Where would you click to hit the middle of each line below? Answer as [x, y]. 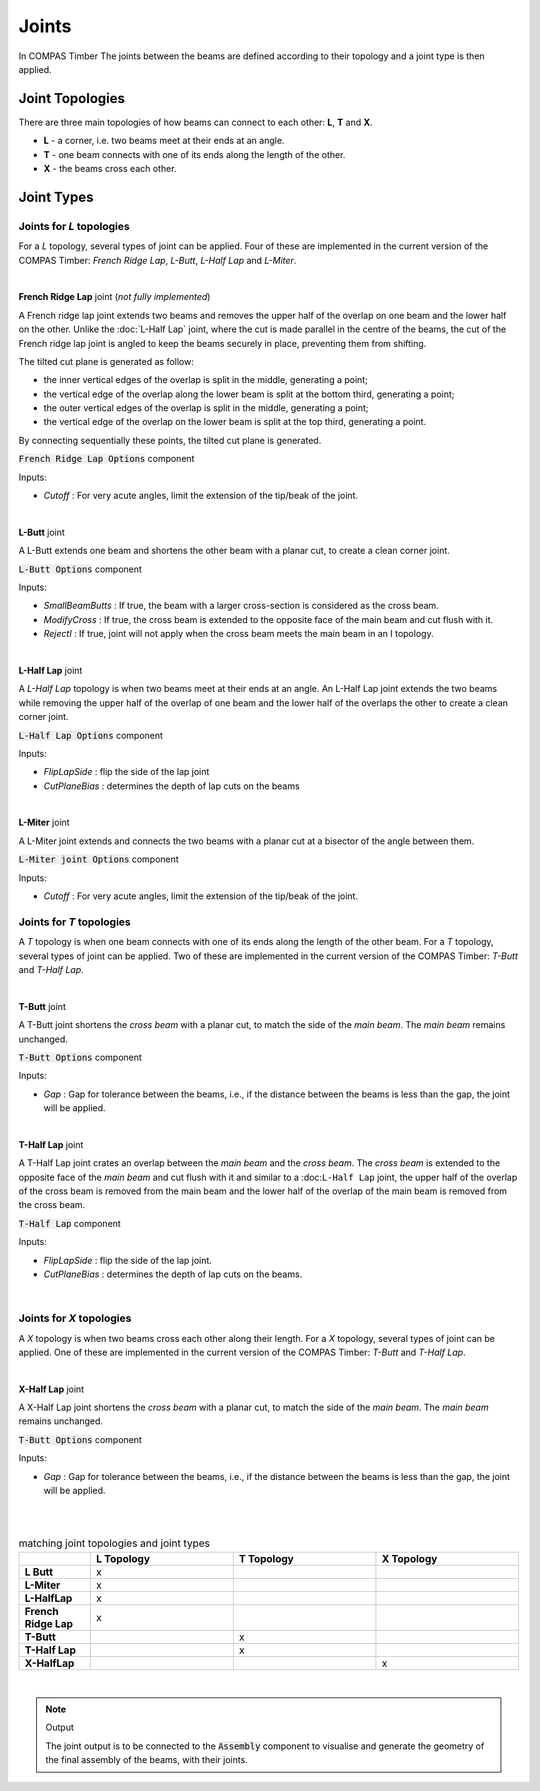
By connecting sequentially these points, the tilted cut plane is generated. [170, 440]
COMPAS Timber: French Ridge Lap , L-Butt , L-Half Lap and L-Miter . [157, 260]
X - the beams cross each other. [110, 169]
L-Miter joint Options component [98, 859]
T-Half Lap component [70, 1223]
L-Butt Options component [80, 569]
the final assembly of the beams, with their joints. [147, 1760]
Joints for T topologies [75, 922]
